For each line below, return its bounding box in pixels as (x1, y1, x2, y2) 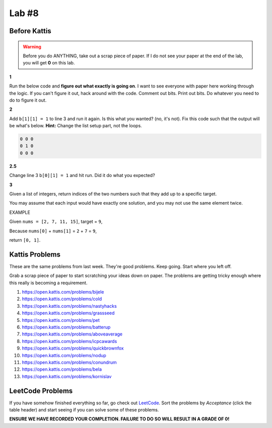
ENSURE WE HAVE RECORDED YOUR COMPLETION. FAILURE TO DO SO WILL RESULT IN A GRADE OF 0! (9, 416, 230, 422)
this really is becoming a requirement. (9, 280, 88, 286)
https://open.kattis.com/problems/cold (22, 296, 102, 302)
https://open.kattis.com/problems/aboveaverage (22, 331, 123, 337)
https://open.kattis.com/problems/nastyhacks (22, 303, 117, 309)
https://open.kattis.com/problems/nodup (22, 352, 107, 358)
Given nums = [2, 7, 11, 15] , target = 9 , (9, 219, 103, 225)
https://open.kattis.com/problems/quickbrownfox (22, 345, 124, 352)
